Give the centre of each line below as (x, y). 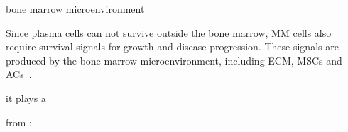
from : (19, 122)
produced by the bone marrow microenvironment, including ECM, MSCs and (174, 60)
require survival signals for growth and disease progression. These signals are (172, 46)
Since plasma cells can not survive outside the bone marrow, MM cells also (169, 32)
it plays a (26, 98)
